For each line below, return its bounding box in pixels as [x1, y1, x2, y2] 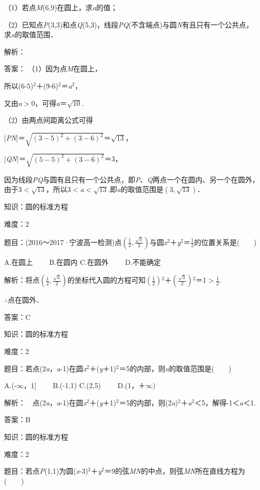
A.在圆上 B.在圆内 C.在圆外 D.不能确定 [4, 256, 161, 267]
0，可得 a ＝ [31, 97, 67, 108]
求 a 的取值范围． [4, 29, 58, 40]
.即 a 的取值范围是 [108, 184, 164, 195]
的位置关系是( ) [194, 236, 257, 247]
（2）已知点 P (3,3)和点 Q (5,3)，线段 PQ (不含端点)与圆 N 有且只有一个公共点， [4, 19, 253, 30]
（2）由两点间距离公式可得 [4, 115, 93, 125]
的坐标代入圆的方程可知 [67, 275, 146, 285]
